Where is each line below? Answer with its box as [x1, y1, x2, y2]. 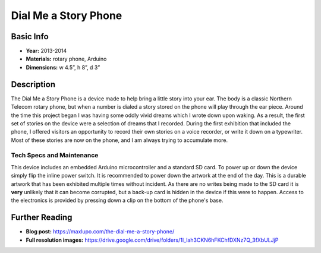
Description [11, 79, 56, 89]
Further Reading [11, 213, 73, 223]
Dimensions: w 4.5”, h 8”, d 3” [26, 64, 100, 71]
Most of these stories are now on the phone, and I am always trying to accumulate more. [11, 137, 228, 144]
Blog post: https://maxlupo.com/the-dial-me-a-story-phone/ [26, 228, 175, 235]
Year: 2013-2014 [26, 48, 67, 55]
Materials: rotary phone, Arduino [26, 55, 107, 62]
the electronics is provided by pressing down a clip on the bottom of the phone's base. [11, 197, 224, 204]
